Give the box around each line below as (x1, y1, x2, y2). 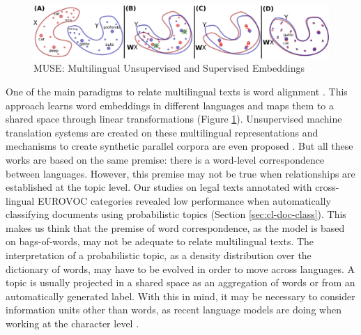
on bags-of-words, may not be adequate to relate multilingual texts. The (6, 234, 314, 249)
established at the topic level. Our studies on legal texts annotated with (6, 180, 312, 194)
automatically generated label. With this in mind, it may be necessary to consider (6, 288, 355, 303)
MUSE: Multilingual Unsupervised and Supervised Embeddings (33, 61, 305, 75)
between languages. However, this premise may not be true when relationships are (6, 166, 355, 180)
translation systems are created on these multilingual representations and (6, 125, 318, 139)
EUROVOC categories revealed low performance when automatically (37, 193, 331, 208)
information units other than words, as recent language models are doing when (6, 302, 341, 317)
